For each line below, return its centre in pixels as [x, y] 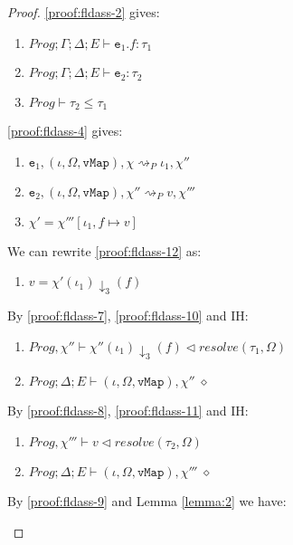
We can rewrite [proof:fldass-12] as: [104, 250]
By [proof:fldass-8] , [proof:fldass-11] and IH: [128, 411]
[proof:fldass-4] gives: [65, 130]
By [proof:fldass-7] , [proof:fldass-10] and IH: [128, 316]
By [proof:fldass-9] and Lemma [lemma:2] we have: [147, 500]
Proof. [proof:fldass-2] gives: [84, 12]
